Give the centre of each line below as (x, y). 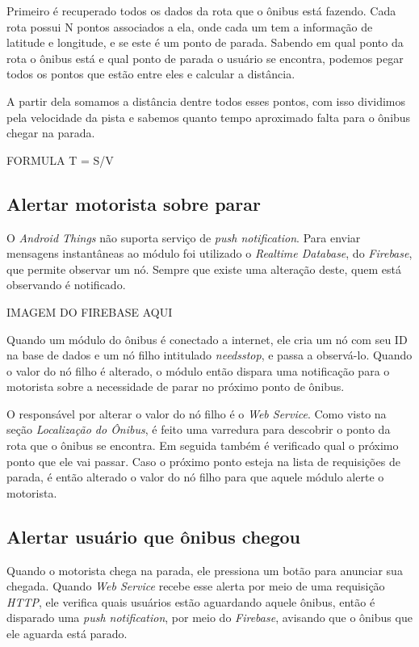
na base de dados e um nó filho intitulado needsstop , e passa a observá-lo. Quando (209, 355)
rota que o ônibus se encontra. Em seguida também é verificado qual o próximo (203, 445)
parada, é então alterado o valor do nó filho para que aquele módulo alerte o (195, 477)
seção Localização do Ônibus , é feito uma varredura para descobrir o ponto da (199, 429)
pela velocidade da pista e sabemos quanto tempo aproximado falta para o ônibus (209, 117)
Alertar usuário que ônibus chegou (153, 536)
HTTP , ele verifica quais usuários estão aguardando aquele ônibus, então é (191, 601)
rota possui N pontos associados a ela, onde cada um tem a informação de (190, 26)
